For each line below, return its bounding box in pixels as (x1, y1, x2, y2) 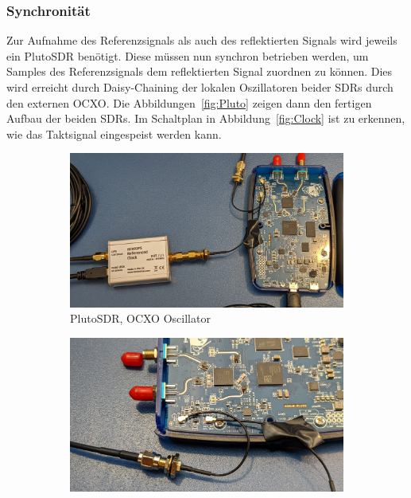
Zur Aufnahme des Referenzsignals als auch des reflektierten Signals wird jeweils (6, 32, 397, 49)
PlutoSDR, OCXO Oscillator (70, 310, 211, 327)
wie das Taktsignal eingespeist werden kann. (6, 125, 222, 142)
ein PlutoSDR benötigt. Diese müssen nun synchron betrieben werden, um (6, 47, 369, 64)
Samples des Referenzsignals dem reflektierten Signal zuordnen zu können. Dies (6, 63, 393, 80)
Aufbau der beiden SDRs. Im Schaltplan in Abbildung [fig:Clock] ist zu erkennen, (6, 110, 405, 127)
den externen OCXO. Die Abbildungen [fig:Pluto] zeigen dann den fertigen (6, 94, 372, 111)
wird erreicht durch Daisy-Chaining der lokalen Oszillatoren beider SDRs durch (6, 79, 394, 95)
